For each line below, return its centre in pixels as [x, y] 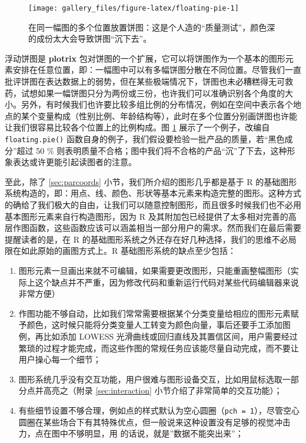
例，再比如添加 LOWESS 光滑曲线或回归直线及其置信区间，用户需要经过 [158, 336]
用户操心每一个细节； [60, 359]
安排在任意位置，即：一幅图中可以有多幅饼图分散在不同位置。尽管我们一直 [157, 70]
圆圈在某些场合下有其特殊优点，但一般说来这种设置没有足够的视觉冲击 [154, 422]
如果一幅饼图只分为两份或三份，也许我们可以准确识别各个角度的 [161, 93]
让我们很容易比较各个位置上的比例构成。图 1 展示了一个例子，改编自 [137, 127]
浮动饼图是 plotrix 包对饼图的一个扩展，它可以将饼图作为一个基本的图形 [145, 58]
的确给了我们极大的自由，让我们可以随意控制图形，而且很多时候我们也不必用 [153, 205]
